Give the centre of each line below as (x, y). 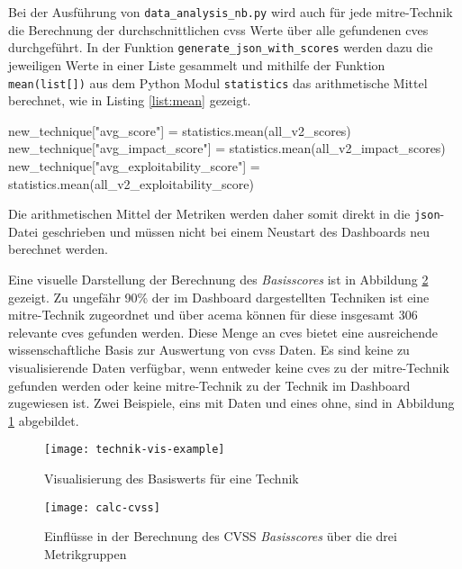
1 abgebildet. (44, 420)
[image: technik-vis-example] (135, 450)
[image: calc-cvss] (102, 507)
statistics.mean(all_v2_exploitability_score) (131, 183)
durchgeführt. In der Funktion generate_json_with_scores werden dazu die (221, 47)
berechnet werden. (58, 249)
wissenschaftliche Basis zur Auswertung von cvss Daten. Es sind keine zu (209, 350)
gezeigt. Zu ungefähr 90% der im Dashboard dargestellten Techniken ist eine (219, 297)
